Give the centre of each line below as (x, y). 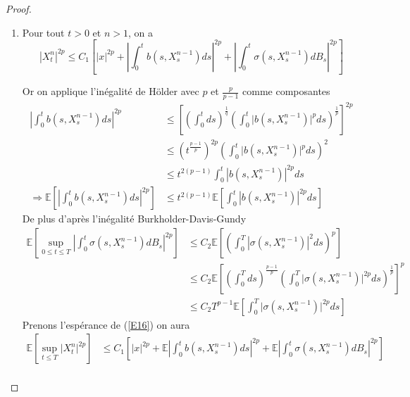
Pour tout (43, 32)
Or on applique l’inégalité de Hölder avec (111, 91)
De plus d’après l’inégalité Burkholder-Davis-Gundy (134, 219)
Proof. (19, 8)
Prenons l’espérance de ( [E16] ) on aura (106, 324)
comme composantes (286, 91)
